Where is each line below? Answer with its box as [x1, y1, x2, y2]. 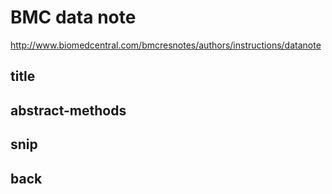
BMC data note [10, 6, 137, 29]
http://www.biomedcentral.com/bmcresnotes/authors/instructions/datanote [10, 39, 322, 51]
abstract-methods [10, 102, 127, 119]
